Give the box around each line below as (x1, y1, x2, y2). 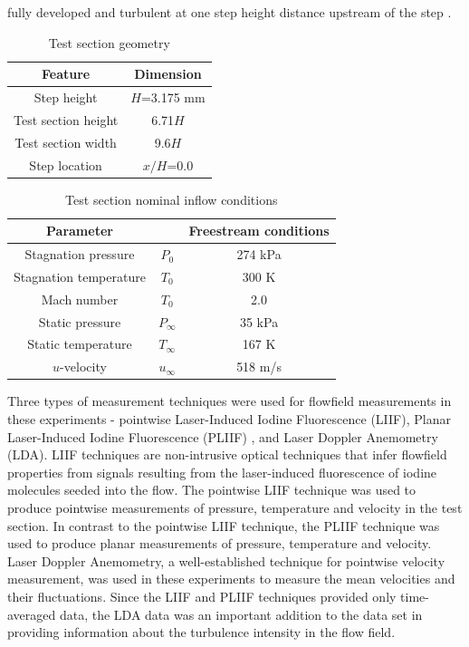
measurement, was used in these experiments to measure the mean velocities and (7, 569, 455, 588)
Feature (42, 64, 91, 83)
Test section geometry (48, 33, 170, 52)
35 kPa (239, 312, 279, 331)
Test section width (14, 132, 117, 151)
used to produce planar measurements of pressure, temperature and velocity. (7, 534, 432, 553)
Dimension (134, 64, 202, 83)
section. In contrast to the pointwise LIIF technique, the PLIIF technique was (7, 516, 440, 535)
